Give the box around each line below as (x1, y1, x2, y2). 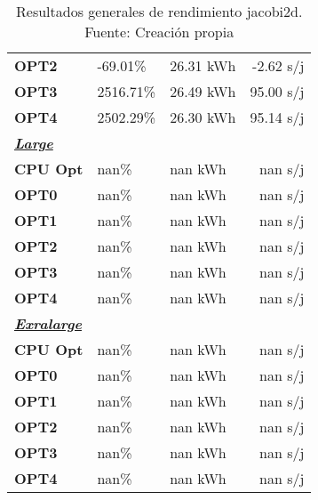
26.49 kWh (170, 81, 236, 101)
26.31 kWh (170, 55, 236, 76)
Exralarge (14, 313, 82, 334)
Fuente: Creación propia (84, 21, 235, 42)
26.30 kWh (170, 107, 236, 127)
